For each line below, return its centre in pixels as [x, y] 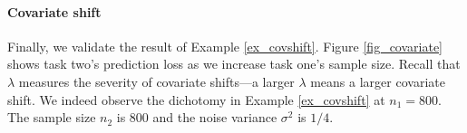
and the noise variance [215, 117]
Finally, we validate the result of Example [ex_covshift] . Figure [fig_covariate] [225, 46]
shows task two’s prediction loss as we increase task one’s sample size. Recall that [234, 64]
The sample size [52, 117]
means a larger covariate [378, 81]
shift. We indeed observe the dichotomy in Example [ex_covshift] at [196, 99]
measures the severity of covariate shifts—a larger [156, 81]
